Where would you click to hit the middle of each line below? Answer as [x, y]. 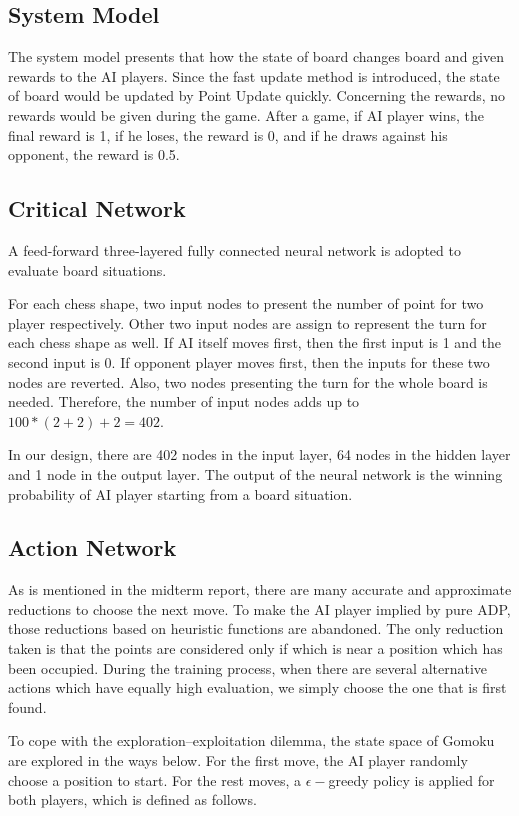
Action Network [92, 547]
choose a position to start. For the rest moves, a [155, 779]
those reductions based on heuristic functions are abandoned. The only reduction [256, 628]
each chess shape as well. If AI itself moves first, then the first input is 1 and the [255, 342]
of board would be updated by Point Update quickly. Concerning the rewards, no [257, 95]
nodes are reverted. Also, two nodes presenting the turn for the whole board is [248, 381]
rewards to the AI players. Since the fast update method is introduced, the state [254, 75]
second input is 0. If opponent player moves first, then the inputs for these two [249, 361]
